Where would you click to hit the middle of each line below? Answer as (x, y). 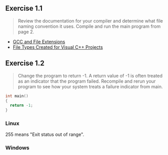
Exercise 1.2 (25, 63)
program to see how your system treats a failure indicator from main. (90, 86)
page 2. (26, 32)
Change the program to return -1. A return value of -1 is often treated (90, 75)
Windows (17, 148)
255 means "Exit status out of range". (45, 134)
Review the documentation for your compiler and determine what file (90, 21)
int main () (17, 96)
